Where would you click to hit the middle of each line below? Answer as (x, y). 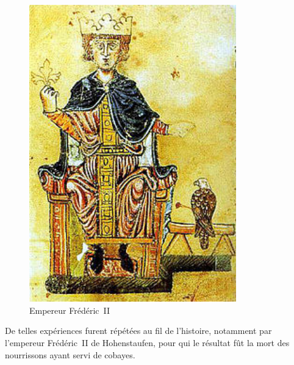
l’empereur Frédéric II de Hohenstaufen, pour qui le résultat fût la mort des (147, 342)
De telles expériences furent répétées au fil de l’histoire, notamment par (138, 331)
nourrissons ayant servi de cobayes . (70, 354)
